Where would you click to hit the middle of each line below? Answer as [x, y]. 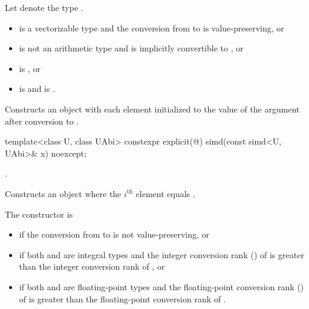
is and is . [37, 89]
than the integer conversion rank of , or [92, 266]
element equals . [165, 193]
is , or [30, 68]
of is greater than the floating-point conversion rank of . [122, 298]
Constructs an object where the [63, 193]
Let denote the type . [44, 7]
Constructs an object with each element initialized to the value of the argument [152, 109]
